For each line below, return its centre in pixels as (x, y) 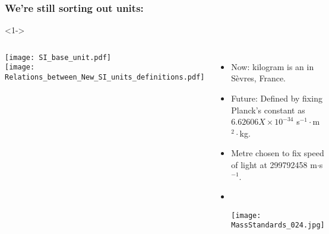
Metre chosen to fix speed (278, 153)
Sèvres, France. (258, 78)
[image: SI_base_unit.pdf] (58, 57)
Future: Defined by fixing (277, 98)
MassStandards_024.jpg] (278, 225)
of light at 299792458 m (274, 164)
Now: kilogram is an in (273, 66)
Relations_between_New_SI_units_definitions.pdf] (105, 78)
